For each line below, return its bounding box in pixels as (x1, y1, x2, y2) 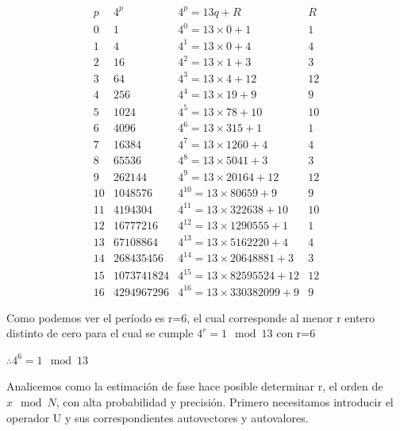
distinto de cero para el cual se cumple (6, 325, 194, 341)
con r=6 (276, 325, 316, 341)
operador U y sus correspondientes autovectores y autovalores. (6, 409, 309, 425)
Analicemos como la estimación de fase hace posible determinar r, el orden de (6, 378, 383, 394)
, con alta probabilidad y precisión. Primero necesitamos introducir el (56, 393, 394, 410)
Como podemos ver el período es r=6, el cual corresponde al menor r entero (6, 309, 375, 325)
